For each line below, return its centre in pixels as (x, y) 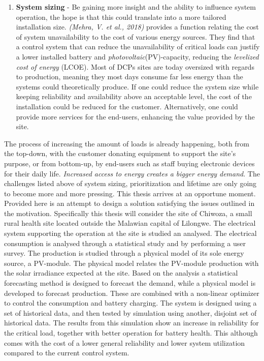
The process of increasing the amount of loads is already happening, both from (127, 143)
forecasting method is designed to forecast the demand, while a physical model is (130, 283)
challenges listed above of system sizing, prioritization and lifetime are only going (130, 183)
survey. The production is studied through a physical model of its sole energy (124, 253)
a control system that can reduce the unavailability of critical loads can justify (138, 47)
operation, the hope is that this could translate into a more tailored (121, 17)
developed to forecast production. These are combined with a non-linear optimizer (132, 293)
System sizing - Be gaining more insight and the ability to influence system (136, 7)
